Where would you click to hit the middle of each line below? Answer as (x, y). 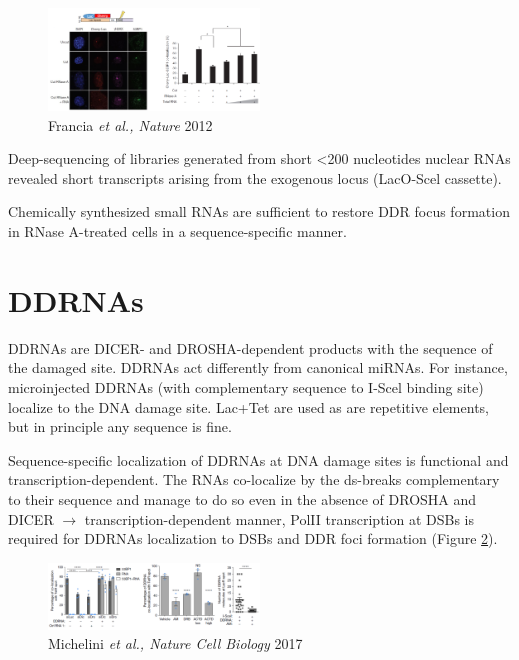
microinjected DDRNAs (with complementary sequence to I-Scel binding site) (246, 386)
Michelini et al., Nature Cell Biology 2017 (175, 643)
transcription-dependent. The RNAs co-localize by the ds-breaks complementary (254, 479)
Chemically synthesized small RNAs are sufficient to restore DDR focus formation (259, 211)
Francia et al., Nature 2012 (130, 124)
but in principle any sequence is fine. (120, 426)
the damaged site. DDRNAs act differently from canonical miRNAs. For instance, (258, 367)
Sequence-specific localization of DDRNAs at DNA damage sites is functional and (258, 459)
